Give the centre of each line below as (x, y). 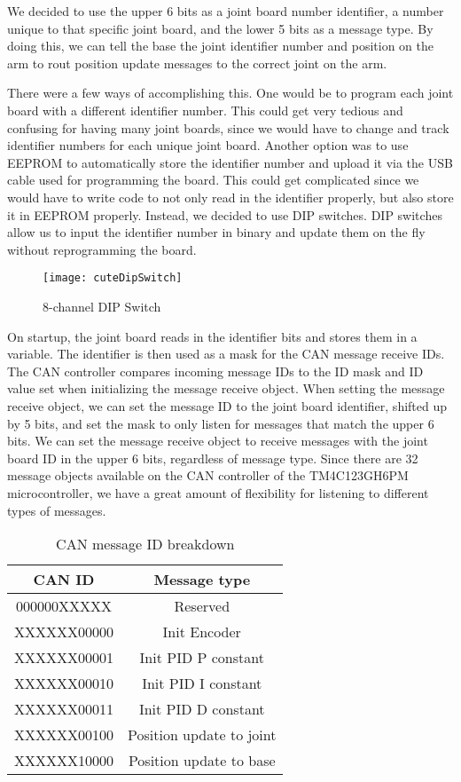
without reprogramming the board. (102, 249)
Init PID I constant (202, 683)
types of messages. (57, 510)
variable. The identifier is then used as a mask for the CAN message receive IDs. (226, 354)
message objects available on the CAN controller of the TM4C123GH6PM (208, 475)
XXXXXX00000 (64, 632)
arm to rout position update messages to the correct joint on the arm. (197, 63)
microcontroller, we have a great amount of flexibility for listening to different (218, 492)
